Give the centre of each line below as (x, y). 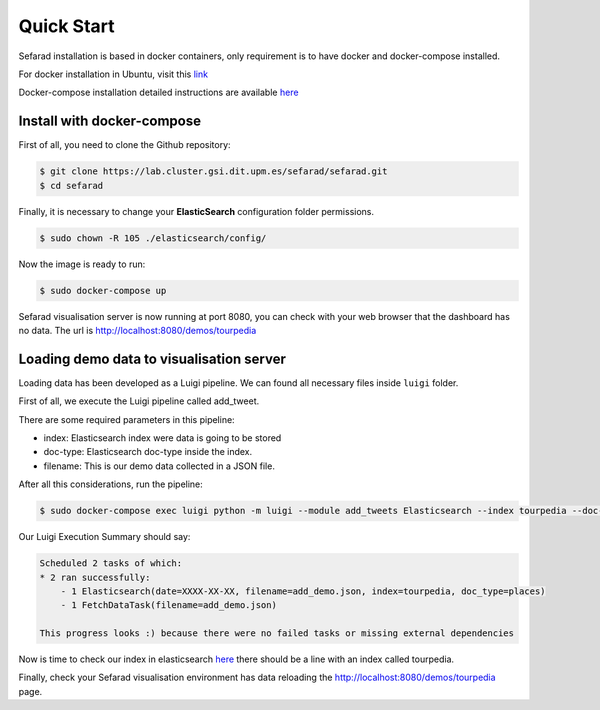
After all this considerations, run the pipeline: (111, 484)
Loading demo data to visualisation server (152, 358)
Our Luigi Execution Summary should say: (104, 537)
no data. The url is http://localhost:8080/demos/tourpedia (137, 330)
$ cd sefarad (71, 185)
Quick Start (66, 26)
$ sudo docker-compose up (103, 290)
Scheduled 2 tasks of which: (111, 563)
